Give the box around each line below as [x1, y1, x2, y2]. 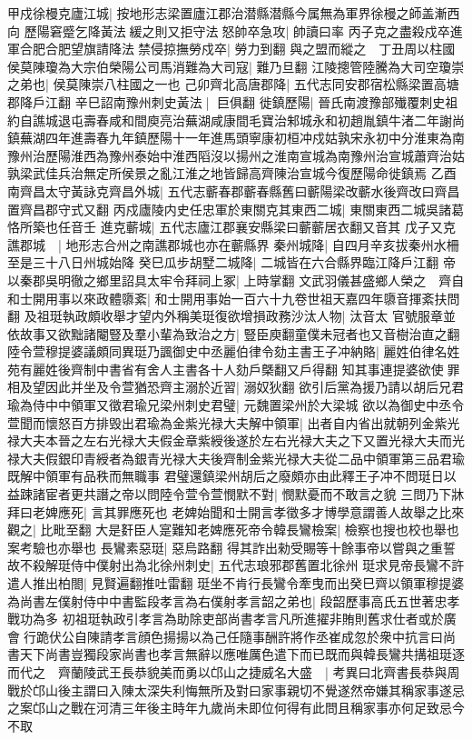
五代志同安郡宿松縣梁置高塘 [293, 75, 459, 94]
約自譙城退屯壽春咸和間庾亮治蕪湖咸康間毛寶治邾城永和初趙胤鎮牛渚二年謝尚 [7, 110, 465, 129]
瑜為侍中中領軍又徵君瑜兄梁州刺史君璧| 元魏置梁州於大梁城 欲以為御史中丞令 [7, 395, 465, 415]
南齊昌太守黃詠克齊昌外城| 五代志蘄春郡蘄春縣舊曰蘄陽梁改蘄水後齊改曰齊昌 [7, 181, 460, 200]
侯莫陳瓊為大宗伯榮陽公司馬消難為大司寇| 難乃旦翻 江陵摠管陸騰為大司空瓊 [7, 56, 452, 75]
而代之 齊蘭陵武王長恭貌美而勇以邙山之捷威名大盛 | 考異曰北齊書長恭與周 [7, 662, 460, 681]
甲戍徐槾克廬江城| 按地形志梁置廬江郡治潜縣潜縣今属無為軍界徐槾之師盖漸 [7, 4, 447, 22]
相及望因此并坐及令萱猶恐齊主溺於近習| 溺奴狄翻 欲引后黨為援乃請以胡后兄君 [7, 377, 465, 396]
